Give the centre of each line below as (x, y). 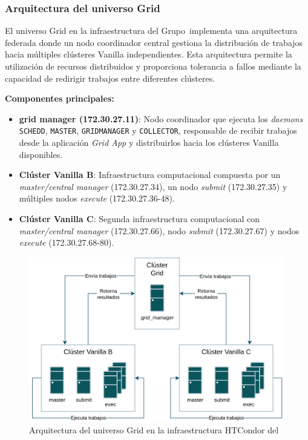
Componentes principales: (60, 98)
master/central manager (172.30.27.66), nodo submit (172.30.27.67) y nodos (159, 230)
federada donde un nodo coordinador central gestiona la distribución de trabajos (154, 42)
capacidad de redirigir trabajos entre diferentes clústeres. (110, 78)
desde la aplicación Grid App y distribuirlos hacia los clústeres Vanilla (149, 143)
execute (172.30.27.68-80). (67, 242)
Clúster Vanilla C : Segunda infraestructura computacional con (139, 218)
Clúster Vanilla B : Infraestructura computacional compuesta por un (150, 175)
